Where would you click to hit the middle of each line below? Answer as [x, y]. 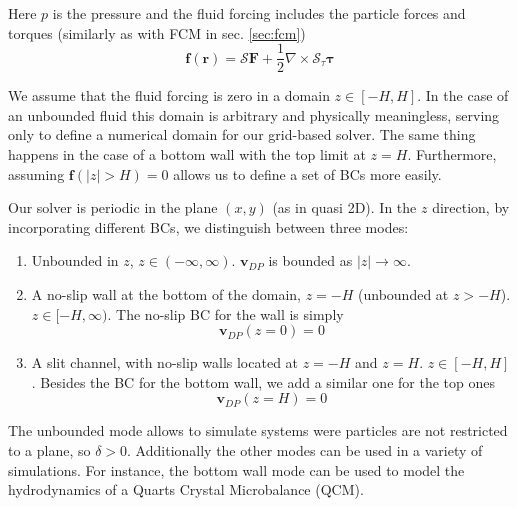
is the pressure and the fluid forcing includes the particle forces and [259, 13]
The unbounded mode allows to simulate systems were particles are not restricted [258, 430]
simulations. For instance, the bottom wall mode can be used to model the [236, 469]
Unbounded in [75, 260]
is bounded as [310, 260]
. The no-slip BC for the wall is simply [225, 313]
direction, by [471, 207]
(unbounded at [403, 294]
